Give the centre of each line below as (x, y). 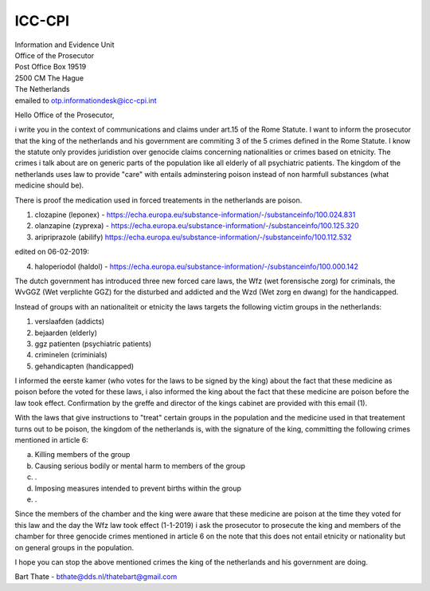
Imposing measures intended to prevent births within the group (138, 488)
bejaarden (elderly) (66, 333)
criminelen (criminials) (71, 355)
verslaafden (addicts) (70, 321)
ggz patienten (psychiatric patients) (93, 344)
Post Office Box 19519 (51, 67)
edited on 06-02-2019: (52, 252)
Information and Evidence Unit (64, 45)
